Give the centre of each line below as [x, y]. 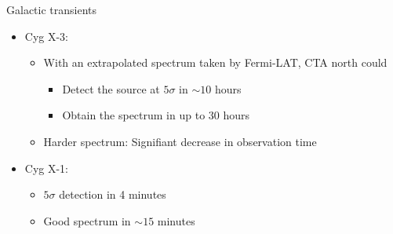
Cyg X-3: [47, 36]
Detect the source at [111, 88]
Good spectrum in [87, 220]
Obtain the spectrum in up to [134, 115]
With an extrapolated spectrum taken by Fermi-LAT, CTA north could [215, 62]
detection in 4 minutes [113, 194]
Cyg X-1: [47, 168]
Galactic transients [52, 9]
